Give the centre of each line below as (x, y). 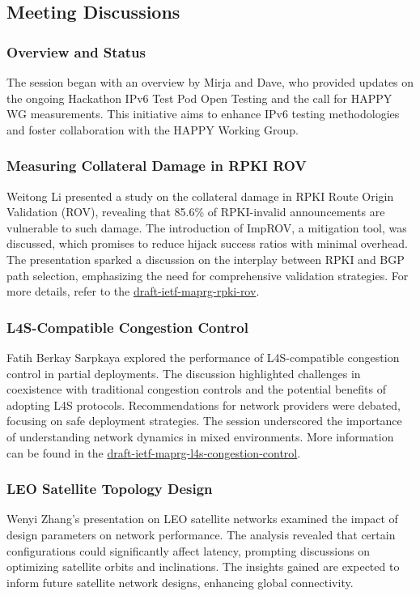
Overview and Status (76, 51)
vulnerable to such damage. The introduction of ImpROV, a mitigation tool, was (207, 227)
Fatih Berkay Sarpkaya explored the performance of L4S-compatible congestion (203, 357)
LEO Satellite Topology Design (110, 489)
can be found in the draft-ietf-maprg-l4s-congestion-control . (154, 452)
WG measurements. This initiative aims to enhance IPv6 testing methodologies (203, 114)
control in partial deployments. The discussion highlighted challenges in (184, 373)
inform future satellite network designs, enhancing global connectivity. (180, 582)
